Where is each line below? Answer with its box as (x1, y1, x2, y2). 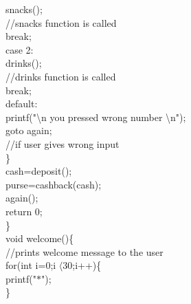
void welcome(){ (5, 231, 74, 246)
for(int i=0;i (5, 258, 56, 272)
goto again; (5, 123, 52, 138)
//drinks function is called (5, 69, 116, 83)
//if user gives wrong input (5, 136, 120, 151)
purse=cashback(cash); (5, 177, 102, 191)
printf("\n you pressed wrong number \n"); (5, 109, 186, 124)
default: (5, 96, 38, 111)
